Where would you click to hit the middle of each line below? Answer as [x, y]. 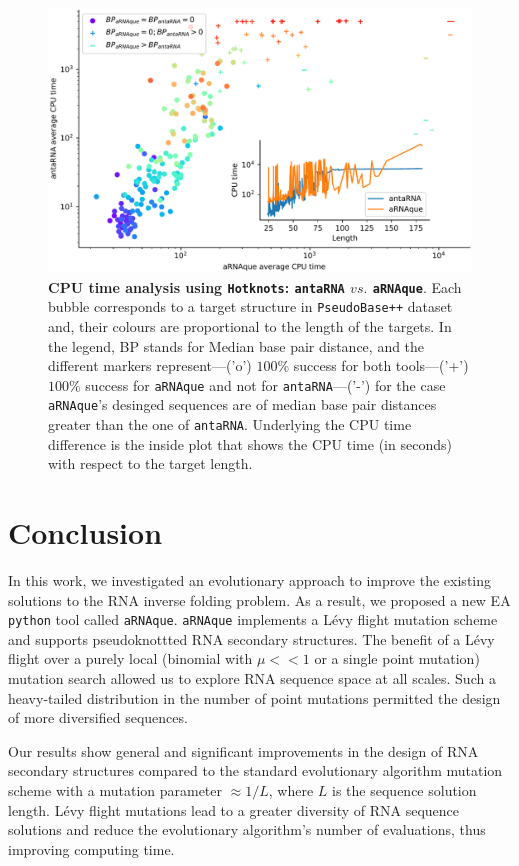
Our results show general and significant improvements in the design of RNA [243, 750]
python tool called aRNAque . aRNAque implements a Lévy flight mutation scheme [253, 619]
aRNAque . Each [417, 286]
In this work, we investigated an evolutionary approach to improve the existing [249, 579]
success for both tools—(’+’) [381, 365]
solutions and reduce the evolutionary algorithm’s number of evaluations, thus [247, 829]
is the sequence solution [404, 789]
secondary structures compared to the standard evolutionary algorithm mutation [255, 770]
